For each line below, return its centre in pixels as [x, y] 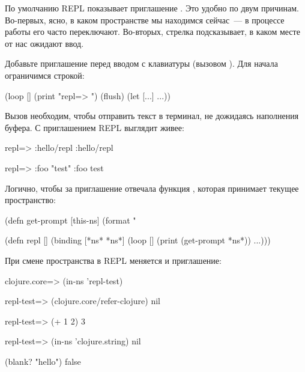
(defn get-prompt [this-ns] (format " [71, 220]
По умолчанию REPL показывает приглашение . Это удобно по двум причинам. [152, 8]
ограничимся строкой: [45, 75]
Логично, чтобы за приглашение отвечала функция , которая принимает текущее [152, 188]
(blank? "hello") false [43, 361]
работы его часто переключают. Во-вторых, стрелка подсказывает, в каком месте [152, 32]
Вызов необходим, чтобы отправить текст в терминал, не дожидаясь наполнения [152, 116]
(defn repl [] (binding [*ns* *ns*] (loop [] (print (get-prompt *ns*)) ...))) [138, 240]
